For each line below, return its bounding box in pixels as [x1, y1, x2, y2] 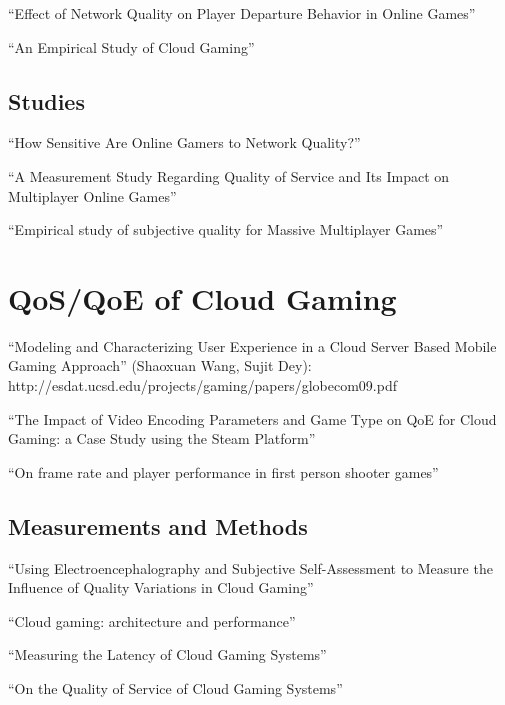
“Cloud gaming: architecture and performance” [8, 610, 296, 631]
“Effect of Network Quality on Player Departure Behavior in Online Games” [8, 3, 476, 23]
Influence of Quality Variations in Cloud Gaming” [8, 577, 314, 598]
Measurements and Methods [8, 510, 308, 541]
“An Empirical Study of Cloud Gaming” [8, 36, 255, 57]
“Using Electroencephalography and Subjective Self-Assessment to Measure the [8, 557, 493, 578]
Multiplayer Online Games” [8, 185, 177, 206]
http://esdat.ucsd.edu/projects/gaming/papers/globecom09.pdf [8, 375, 397, 396]
